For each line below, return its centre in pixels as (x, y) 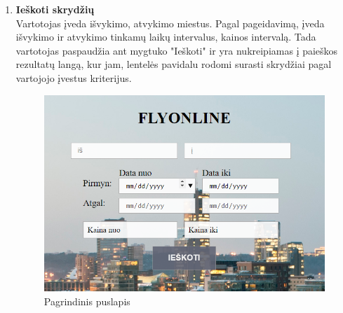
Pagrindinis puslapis (87, 301)
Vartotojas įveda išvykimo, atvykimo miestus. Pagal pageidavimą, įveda (170, 23)
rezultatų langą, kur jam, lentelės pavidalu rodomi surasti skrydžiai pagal (174, 64)
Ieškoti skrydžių (55, 9)
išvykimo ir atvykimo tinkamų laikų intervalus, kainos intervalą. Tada (166, 37)
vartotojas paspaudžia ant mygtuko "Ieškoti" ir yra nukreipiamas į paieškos (177, 50)
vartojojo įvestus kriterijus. (74, 77)
